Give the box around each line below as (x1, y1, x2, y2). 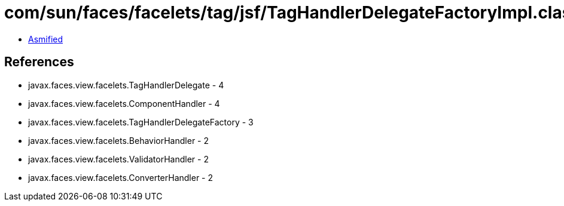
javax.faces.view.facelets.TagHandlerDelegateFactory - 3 (28, 116, 254, 127)
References (4, 54, 74, 70)
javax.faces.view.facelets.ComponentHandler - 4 (28, 98, 220, 109)
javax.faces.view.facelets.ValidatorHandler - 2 (28, 153, 209, 164)
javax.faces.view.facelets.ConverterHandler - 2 (28, 172, 214, 183)
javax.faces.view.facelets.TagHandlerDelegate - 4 (28, 79, 224, 90)
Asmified (28, 33, 63, 44)
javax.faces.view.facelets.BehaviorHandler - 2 (28, 135, 209, 146)
